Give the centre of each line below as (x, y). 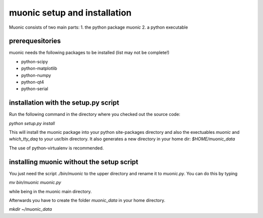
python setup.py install (32, 123)
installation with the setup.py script (64, 103)
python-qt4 (33, 82)
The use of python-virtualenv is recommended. (56, 148)
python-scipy (35, 61)
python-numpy (36, 75)
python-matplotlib (39, 69)
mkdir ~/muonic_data (30, 209)
